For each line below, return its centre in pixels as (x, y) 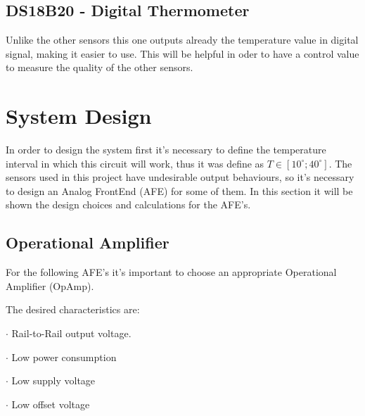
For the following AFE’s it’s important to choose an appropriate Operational (171, 272)
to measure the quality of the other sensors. (100, 67)
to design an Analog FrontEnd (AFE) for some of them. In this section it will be (179, 190)
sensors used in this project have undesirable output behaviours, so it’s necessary (180, 177)
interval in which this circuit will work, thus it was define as (135, 163)
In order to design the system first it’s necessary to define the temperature (166, 150)
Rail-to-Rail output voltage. (71, 333)
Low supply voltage (53, 380)
